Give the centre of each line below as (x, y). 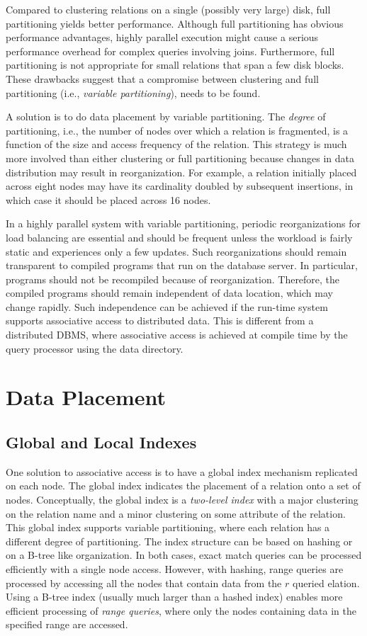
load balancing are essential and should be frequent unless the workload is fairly (179, 237)
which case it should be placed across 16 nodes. (108, 199)
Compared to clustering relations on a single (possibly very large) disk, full (168, 9)
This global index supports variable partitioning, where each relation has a (168, 527)
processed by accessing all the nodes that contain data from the (144, 583)
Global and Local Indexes (101, 442)
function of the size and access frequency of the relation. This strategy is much (176, 144)
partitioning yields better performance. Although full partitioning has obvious (175, 23)
